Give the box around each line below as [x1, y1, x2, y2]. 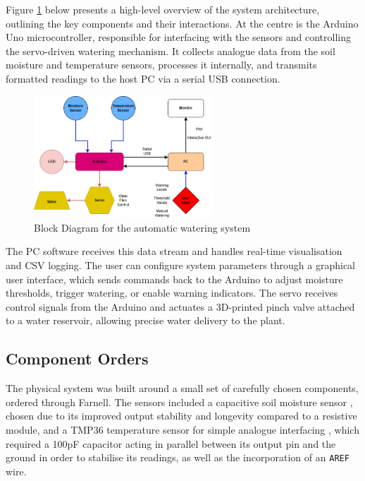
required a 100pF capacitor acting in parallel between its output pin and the [6, 436, 336, 451]
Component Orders [6, 348, 149, 369]
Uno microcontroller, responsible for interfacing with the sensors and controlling [6, 30, 351, 44]
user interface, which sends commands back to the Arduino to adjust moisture [6, 271, 343, 286]
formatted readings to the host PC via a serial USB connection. [6, 71, 280, 85]
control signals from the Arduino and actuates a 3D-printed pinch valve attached [6, 299, 355, 314]
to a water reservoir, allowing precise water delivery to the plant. [6, 313, 285, 328]
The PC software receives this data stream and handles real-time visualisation [6, 244, 342, 259]
